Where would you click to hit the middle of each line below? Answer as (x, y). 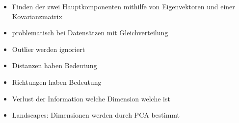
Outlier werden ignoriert (49, 49)
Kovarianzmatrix (37, 16)
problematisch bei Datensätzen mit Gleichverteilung (90, 33)
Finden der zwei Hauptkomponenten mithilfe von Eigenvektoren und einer (123, 6)
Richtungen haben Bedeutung (57, 82)
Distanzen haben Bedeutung (54, 65)
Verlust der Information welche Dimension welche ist (91, 98)
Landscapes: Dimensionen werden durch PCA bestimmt (96, 115)
